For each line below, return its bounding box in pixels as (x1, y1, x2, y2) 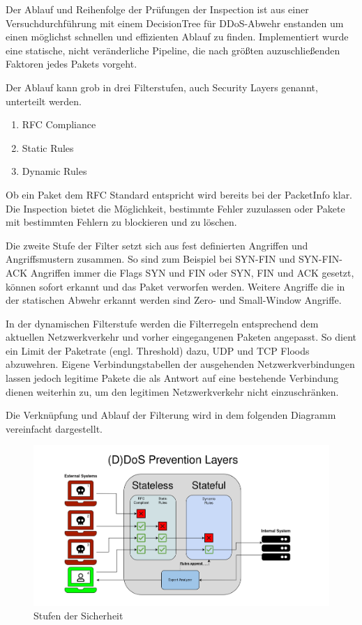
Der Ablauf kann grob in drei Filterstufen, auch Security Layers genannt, (6, 79, 318, 94)
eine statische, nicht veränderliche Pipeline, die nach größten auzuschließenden (6, 43, 340, 57)
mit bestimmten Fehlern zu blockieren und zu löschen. (6, 215, 237, 229)
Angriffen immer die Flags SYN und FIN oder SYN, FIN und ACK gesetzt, (30, 265, 354, 279)
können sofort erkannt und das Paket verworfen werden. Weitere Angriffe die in (6, 279, 345, 293)
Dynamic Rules (22, 164, 87, 178)
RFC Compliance (22, 117, 96, 132)
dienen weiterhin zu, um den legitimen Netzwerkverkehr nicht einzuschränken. (6, 384, 339, 399)
